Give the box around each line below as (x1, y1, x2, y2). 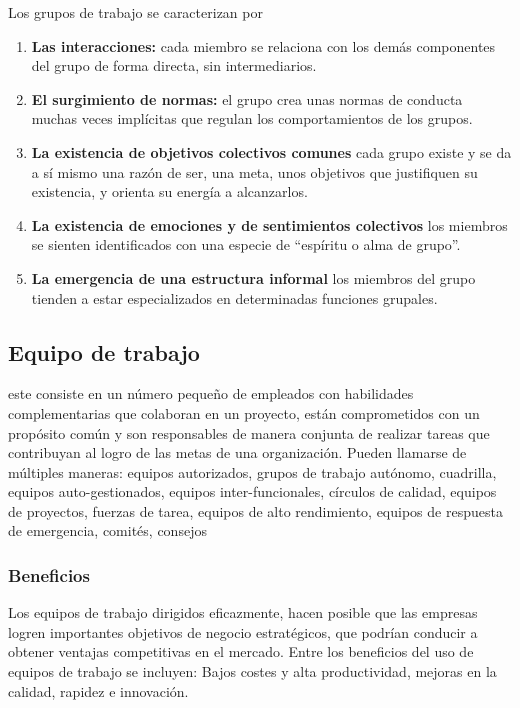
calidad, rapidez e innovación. (8, 680, 189, 701)
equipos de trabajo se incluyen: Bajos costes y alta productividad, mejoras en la (8, 661, 497, 682)
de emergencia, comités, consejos (8, 520, 207, 541)
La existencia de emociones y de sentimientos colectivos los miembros (31, 214, 508, 235)
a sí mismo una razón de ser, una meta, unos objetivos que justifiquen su (31, 161, 478, 182)
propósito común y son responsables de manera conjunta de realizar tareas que (8, 422, 490, 443)
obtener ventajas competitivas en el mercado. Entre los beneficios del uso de (8, 641, 474, 662)
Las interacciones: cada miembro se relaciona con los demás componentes (31, 35, 496, 56)
